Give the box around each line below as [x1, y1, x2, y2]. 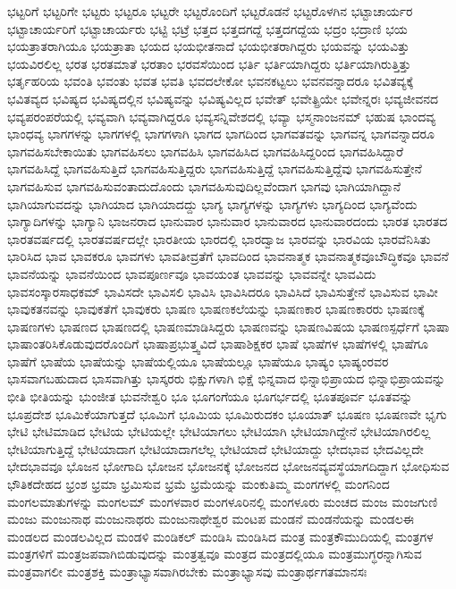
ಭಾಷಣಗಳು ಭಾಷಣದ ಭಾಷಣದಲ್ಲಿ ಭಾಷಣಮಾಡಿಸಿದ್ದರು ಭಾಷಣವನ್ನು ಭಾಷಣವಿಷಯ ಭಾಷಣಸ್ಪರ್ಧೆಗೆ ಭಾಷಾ [7, 316, 450, 335]
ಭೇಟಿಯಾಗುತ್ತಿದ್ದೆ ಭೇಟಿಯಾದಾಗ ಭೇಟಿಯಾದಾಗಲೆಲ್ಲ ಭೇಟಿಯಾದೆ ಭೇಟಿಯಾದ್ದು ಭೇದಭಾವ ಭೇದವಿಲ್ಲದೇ [7, 439, 424, 458]
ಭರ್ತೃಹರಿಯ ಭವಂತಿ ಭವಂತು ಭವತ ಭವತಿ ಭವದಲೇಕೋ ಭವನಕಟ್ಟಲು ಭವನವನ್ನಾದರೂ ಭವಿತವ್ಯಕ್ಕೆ [7, 72, 414, 90]
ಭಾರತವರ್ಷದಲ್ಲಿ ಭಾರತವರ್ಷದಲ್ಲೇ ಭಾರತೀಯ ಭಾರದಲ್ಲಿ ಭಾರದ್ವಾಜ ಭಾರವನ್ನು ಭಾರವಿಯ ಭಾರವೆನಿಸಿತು [7, 229, 431, 248]
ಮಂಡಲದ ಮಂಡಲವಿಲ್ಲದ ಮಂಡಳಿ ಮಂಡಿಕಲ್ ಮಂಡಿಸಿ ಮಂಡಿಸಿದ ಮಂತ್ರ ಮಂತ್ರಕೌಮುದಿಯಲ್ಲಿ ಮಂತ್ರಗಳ [7, 526, 434, 545]
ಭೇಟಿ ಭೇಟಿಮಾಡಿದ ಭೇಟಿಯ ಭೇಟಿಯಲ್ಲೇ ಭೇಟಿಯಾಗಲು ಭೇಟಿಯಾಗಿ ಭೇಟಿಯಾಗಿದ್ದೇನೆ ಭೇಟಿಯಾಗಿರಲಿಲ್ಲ [7, 422, 431, 441]
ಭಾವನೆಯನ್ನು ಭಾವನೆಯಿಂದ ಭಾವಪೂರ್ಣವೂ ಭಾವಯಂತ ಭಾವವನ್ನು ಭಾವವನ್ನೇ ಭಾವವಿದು [7, 264, 376, 282]
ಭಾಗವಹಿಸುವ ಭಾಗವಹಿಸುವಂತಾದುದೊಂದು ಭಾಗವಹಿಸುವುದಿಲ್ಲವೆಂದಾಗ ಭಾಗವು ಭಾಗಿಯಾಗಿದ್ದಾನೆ [7, 176, 401, 195]
